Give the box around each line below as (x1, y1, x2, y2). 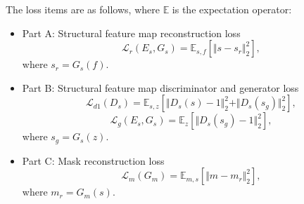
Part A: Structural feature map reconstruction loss (22, 25, 241, 40)
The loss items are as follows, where (6, 2, 160, 16)
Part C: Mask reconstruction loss (22, 153, 165, 168)
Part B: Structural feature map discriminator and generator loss (22, 80, 299, 95)
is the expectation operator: (172, 2, 292, 16)
